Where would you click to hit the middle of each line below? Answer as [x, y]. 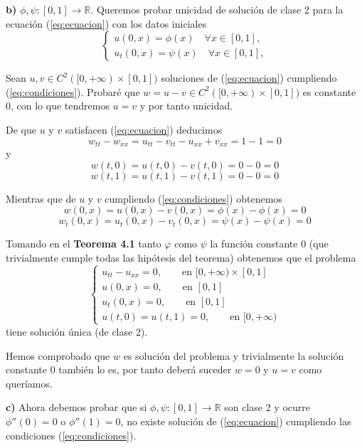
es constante [329, 91]
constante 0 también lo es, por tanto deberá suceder [119, 369]
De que [21, 129]
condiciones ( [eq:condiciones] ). [71, 435]
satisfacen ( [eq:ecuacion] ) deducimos [144, 129]
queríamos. [29, 383]
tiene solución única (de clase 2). [77, 331]
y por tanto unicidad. [186, 106]
